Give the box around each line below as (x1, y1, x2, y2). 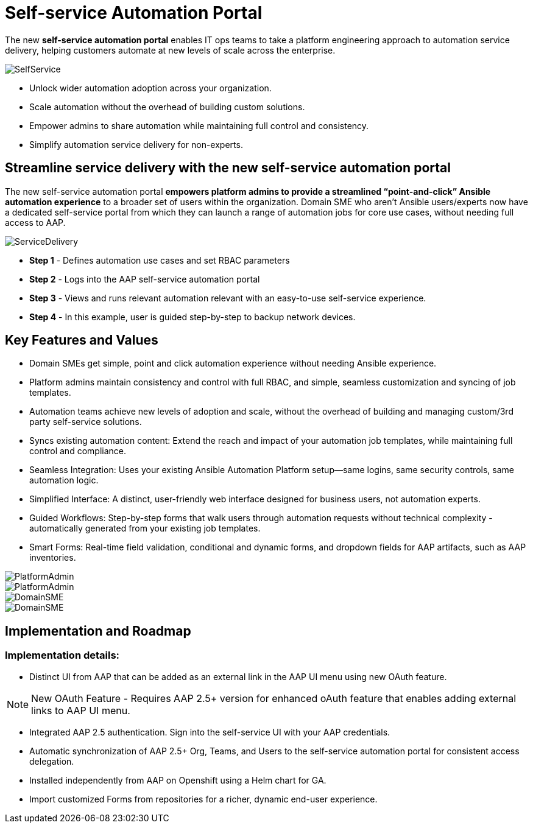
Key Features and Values (5, 332, 158, 348)
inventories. (29, 552, 76, 563)
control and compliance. (29, 446, 126, 457)
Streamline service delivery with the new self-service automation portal (5, 160, 451, 176)
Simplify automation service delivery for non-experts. (29, 139, 243, 150)
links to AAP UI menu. (31, 704, 130, 717)
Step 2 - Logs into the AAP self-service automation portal (29, 273, 260, 284)
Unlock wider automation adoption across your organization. (29, 82, 272, 93)
